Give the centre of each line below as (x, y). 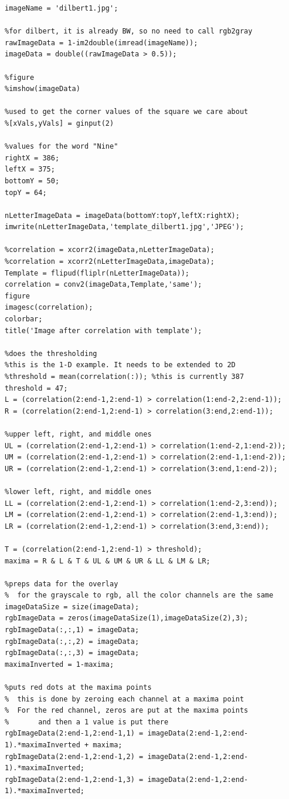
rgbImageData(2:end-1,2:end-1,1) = (74, 733)
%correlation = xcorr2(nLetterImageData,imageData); (110, 262)
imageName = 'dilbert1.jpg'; (62, 8)
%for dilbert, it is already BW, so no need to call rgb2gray (129, 31)
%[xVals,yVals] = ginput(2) (59, 123)
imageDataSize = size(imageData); (72, 607)
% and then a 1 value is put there (87, 722)
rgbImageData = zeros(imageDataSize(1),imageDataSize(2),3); (127, 618)
